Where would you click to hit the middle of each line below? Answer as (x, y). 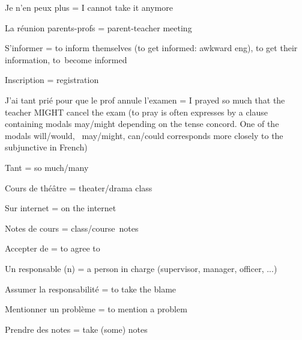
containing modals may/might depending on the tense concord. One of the (142, 124)
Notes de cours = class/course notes (72, 228)
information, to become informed (66, 59)
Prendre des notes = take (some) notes (76, 329)
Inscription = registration (52, 80)
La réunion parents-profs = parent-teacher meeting (98, 27)
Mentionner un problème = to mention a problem (96, 309)
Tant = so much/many (47, 167)
